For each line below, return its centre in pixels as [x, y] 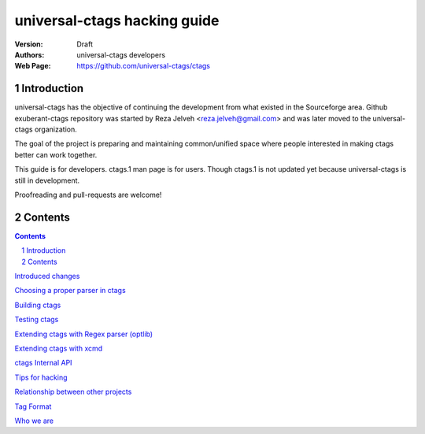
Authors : [30, 54]
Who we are [34, 421]
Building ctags [38, 305]
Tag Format [33, 406]
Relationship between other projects [73, 392]
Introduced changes [47, 276]
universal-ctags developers [121, 54]
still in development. [47, 180]
